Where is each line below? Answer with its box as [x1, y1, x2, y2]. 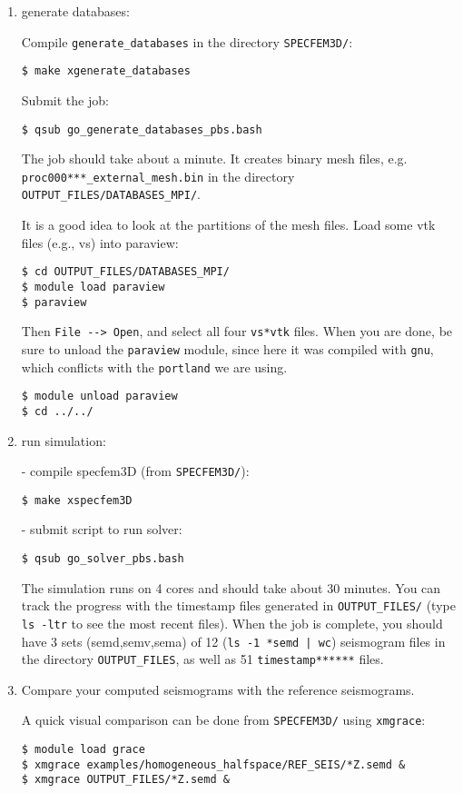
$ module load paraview [21, 280, 165, 293]
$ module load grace [21, 743, 145, 757]
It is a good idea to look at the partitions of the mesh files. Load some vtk [21, 215, 436, 234]
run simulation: [21, 431, 106, 450]
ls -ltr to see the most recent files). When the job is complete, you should [21, 613, 443, 632]
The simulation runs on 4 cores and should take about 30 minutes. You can [21, 578, 441, 597]
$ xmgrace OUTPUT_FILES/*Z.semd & [21, 773, 230, 787]
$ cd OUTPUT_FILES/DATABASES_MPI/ [21, 265, 230, 279]
